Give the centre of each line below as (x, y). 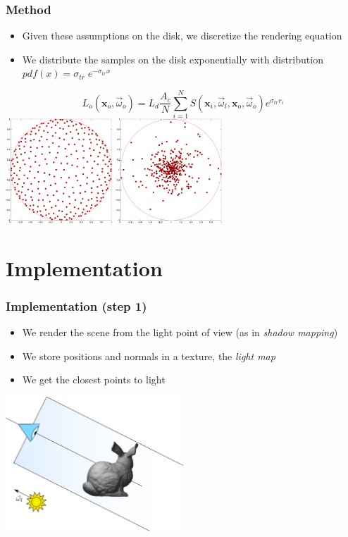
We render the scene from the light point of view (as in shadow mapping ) (180, 332)
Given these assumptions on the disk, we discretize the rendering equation (182, 36)
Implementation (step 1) (76, 305)
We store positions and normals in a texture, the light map (149, 356)
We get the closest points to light (94, 379)
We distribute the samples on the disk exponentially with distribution (173, 59)
